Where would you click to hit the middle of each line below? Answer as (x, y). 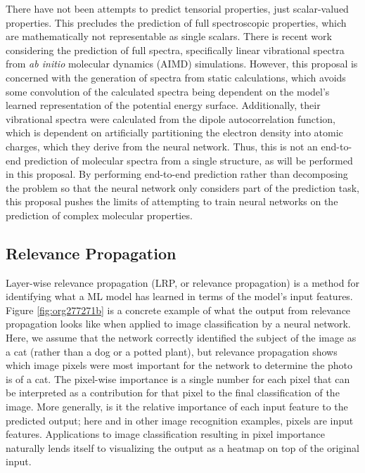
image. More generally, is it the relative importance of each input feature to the (177, 407)
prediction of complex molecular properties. (99, 215)
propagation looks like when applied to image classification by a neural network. (178, 324)
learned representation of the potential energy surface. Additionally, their (163, 105)
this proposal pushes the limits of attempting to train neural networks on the (172, 201)
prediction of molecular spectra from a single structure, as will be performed (188, 160)
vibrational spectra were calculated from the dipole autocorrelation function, (171, 118)
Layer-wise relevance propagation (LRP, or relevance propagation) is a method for (182, 282)
